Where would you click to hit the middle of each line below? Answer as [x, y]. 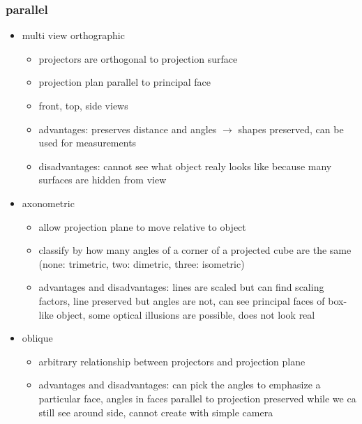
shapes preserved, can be [291, 129]
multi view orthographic [73, 35]
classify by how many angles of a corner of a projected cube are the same [195, 250]
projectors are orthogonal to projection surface [138, 58]
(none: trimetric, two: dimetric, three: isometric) [142, 263]
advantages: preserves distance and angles [128, 129]
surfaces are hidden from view [103, 180]
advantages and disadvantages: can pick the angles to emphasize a [180, 385]
